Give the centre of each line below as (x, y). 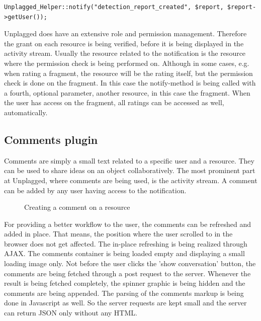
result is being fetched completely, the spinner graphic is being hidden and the (125, 283)
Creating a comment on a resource (77, 207)
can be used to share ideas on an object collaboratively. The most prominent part (130, 170)
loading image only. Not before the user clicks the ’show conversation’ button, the (130, 263)
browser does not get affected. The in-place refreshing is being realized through (126, 243)
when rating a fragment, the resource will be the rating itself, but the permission (128, 73)
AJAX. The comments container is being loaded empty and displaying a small (124, 253)
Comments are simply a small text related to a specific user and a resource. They (129, 160)
